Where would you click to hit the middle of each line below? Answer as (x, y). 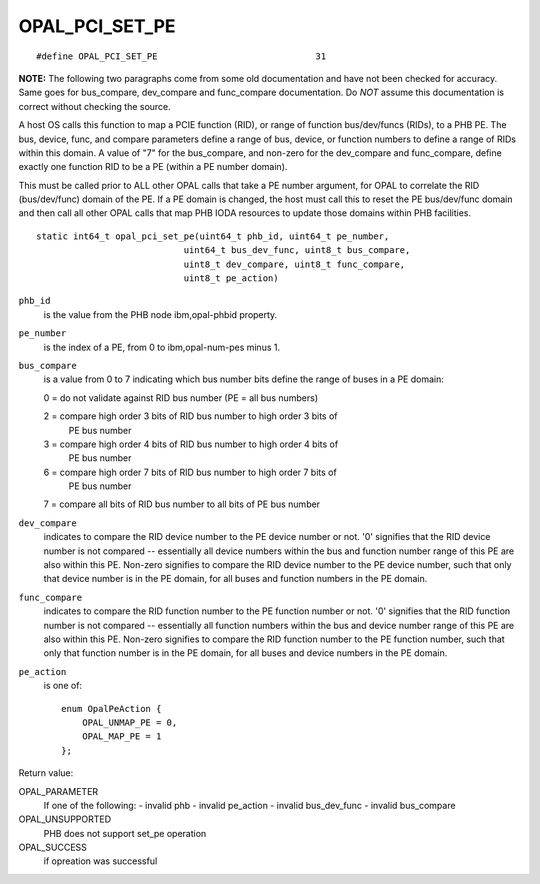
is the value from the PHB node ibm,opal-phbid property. (160, 314)
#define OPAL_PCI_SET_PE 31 (181, 56)
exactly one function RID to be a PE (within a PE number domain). (153, 167)
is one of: (63, 686)
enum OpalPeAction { (111, 708)
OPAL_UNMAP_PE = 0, (129, 722)
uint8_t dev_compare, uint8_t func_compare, (294, 264)
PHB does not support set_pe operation (125, 833)
